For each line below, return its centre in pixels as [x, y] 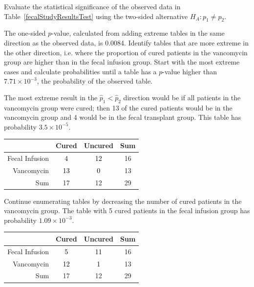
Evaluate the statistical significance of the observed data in [92, 6]
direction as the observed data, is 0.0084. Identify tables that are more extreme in [126, 42]
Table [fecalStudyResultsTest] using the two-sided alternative [96, 16]
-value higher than [190, 71]
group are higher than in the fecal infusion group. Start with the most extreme [122, 62]
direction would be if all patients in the [182, 97]
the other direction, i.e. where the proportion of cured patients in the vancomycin [126, 52]
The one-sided [25, 33]
